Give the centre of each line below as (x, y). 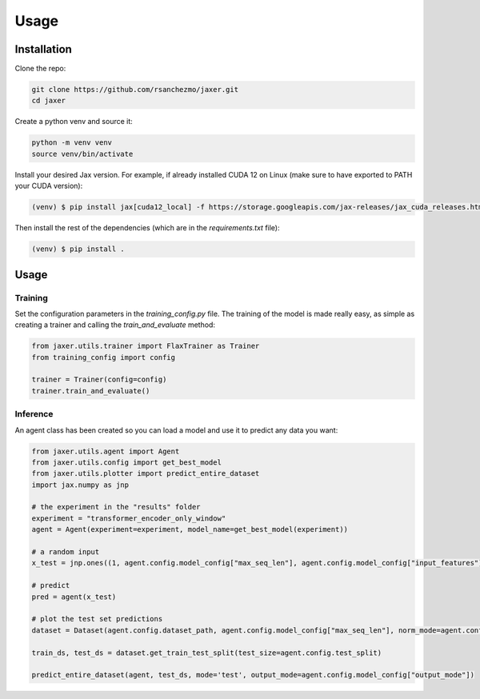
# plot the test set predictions (97, 619)
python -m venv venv (72, 143)
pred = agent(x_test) (74, 597)
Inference (34, 414)
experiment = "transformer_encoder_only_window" (129, 518)
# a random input (66, 552)
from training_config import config (104, 357)
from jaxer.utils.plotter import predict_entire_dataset (146, 473)
